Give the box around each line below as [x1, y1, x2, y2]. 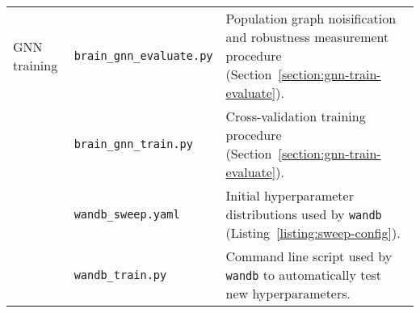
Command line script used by [225, 247, 393, 265]
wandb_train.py [73, 268, 167, 281]
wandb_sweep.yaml [73, 207, 180, 221]
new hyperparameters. [225, 284, 351, 302]
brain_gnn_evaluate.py [73, 49, 213, 62]
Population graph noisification [225, 9, 397, 27]
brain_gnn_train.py [73, 137, 193, 150]
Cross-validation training [225, 107, 366, 125]
